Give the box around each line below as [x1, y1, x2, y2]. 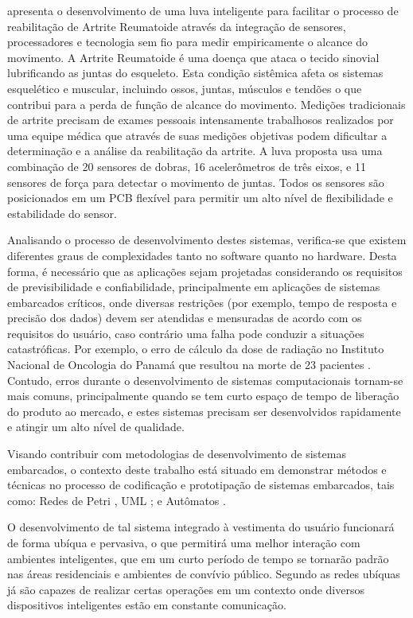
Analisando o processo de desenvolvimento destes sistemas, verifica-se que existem [7, 231, 407, 248]
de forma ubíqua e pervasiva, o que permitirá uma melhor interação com [7, 534, 360, 550]
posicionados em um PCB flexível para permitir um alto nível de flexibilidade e [7, 189, 393, 206]
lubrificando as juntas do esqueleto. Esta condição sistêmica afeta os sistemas [7, 64, 384, 81]
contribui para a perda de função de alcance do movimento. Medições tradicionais [7, 95, 406, 112]
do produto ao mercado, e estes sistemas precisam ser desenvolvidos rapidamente [7, 402, 401, 419]
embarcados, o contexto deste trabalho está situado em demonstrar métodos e [7, 461, 387, 477]
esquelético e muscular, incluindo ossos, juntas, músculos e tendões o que [7, 80, 362, 96]
